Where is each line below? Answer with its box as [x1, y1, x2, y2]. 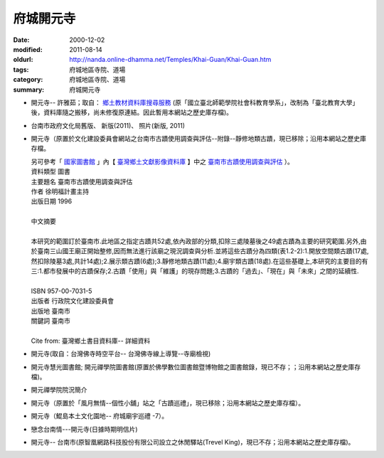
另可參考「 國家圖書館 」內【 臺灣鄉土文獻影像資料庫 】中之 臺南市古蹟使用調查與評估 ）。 [31, 157, 294, 166]
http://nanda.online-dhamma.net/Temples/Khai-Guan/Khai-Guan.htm [69, 55, 272, 64]
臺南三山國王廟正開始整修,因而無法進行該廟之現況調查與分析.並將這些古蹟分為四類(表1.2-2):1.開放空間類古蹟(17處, [36, 247, 369, 255]
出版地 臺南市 [31, 307, 70, 315]
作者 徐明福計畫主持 [31, 187, 89, 196]
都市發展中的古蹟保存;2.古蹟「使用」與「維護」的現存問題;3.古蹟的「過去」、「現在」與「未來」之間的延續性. [43, 267, 359, 275]
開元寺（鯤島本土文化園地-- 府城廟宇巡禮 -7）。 [31, 412, 169, 420]
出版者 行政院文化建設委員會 [31, 297, 114, 305]
